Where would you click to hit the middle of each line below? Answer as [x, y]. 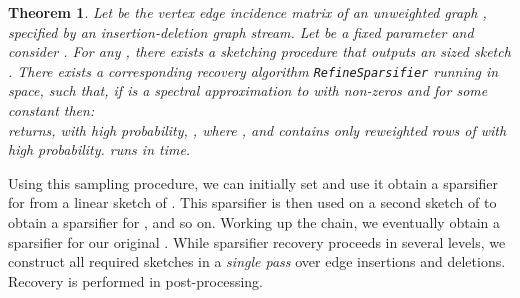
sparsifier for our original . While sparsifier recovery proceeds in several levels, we [257, 241]
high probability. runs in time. [99, 149]
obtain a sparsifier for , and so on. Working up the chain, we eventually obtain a [254, 222]
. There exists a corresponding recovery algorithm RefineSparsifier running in [253, 70]
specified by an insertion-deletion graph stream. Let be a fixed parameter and [241, 31]
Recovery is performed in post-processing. [135, 280]
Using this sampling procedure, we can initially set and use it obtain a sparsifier [253, 182]
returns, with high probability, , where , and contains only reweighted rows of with [257, 129]
